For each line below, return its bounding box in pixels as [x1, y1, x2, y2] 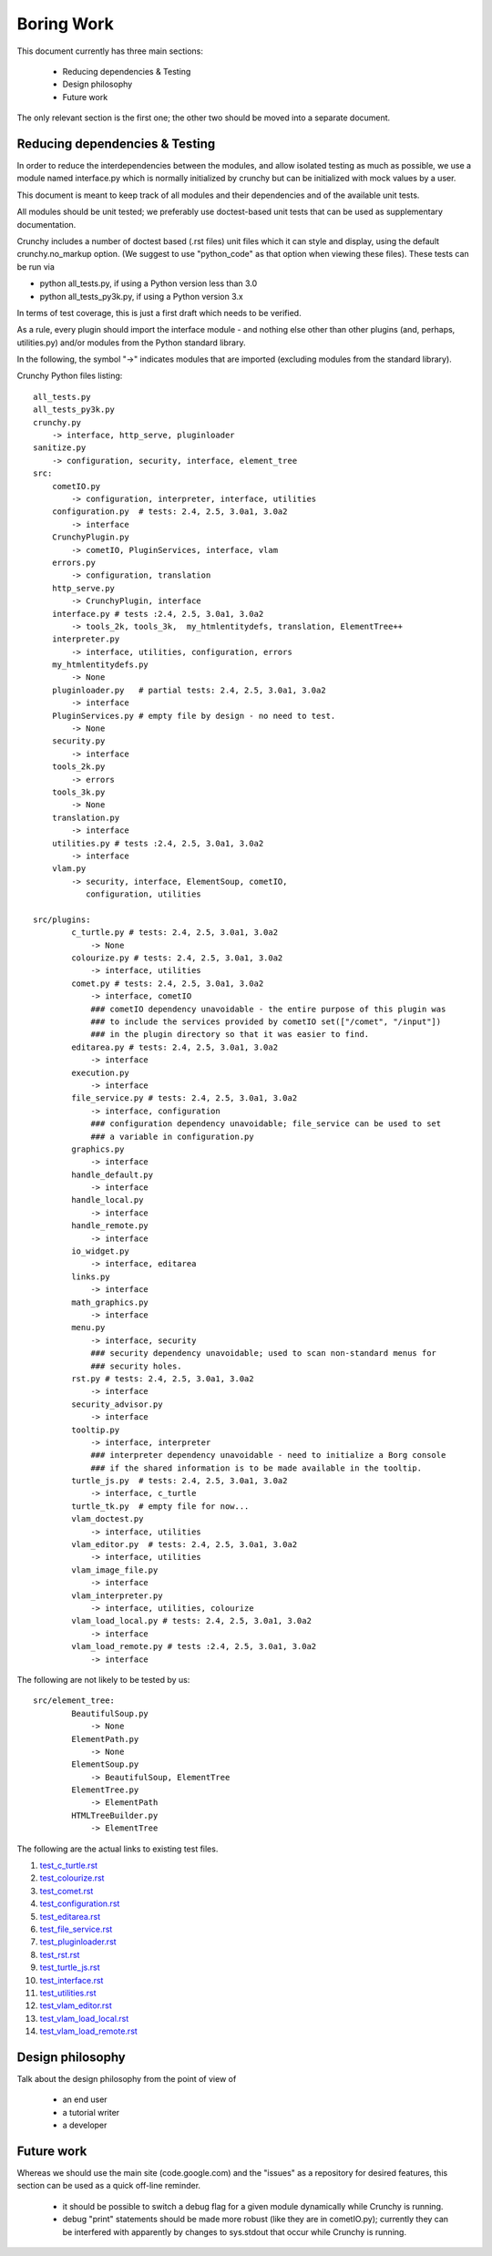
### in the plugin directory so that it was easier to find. [90, 1030, 370, 1040]
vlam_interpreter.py [71, 1590, 163, 1601]
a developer [62, 2119, 108, 2131]
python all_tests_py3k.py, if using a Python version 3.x [39, 291, 243, 302]
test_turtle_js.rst [39, 1962, 100, 1973]
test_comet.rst [39, 1885, 94, 1896]
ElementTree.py [71, 1785, 139, 1795]
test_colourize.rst [39, 1872, 105, 1883]
